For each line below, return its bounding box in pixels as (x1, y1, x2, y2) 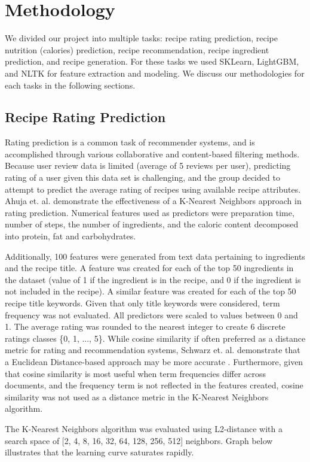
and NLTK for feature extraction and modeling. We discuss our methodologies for (5, 66, 305, 79)
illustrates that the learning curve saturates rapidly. (5, 446, 194, 458)
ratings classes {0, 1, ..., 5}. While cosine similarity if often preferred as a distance (5, 332, 306, 344)
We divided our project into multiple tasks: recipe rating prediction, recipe (5, 32, 278, 44)
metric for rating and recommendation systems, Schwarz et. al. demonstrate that (5, 344, 300, 356)
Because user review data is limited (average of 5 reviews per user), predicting (5, 159, 291, 172)
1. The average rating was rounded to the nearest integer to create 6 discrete (5, 320, 286, 333)
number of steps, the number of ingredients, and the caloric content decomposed (5, 218, 299, 230)
